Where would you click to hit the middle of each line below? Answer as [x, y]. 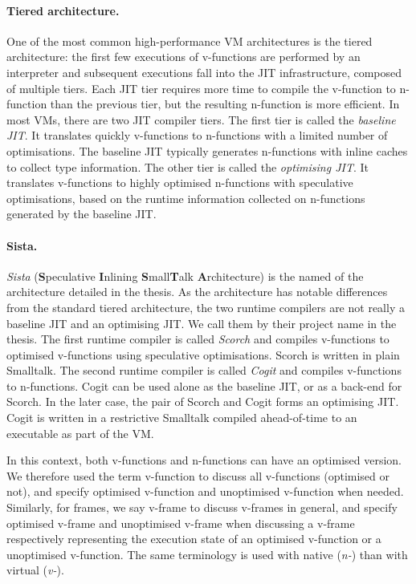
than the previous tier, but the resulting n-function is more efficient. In [225, 104]
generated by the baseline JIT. [82, 214]
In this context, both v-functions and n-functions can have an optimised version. [204, 460]
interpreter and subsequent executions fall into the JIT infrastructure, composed [204, 72]
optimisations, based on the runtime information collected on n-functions [186, 198]
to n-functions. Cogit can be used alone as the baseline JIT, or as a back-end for [204, 385]
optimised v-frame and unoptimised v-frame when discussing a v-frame [181, 523]
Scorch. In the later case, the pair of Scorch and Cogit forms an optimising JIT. [203, 401]
